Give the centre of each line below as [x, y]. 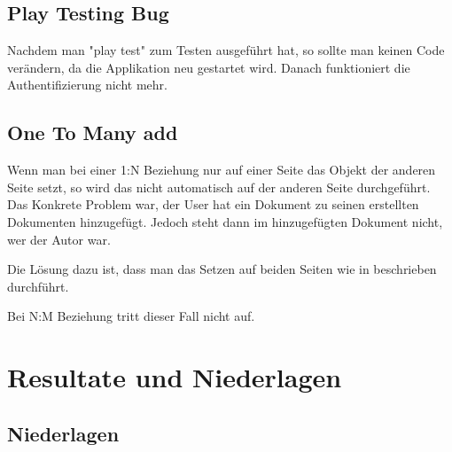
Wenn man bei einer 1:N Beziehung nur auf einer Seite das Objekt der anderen [222, 170]
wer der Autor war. [59, 239]
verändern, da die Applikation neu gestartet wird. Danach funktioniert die [209, 67]
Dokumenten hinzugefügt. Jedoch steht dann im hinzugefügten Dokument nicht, [225, 221]
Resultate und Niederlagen [175, 377]
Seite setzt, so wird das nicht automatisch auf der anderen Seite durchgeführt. [219, 187]
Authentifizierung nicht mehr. [87, 85]
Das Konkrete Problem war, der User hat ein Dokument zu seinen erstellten [213, 204]
